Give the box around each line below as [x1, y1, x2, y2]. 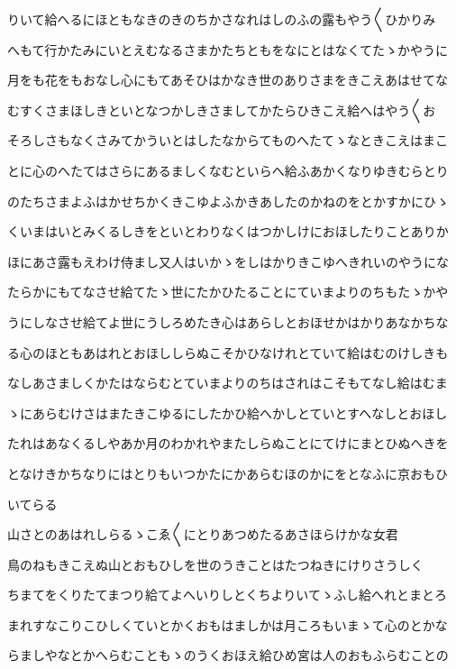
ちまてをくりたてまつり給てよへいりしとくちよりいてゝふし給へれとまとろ [7, 585, 447, 604]
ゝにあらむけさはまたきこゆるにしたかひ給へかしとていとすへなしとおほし [7, 403, 448, 422]
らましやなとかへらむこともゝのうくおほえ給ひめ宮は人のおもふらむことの [7, 646, 449, 664]
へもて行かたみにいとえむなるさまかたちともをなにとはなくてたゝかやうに [7, 40, 449, 59]
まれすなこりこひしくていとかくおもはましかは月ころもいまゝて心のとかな [7, 615, 448, 634]
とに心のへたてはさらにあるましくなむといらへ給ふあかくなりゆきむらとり [7, 160, 449, 179]
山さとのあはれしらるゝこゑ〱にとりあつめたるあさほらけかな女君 [7, 525, 398, 544]
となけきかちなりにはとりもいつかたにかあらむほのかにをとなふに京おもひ [7, 463, 448, 482]
